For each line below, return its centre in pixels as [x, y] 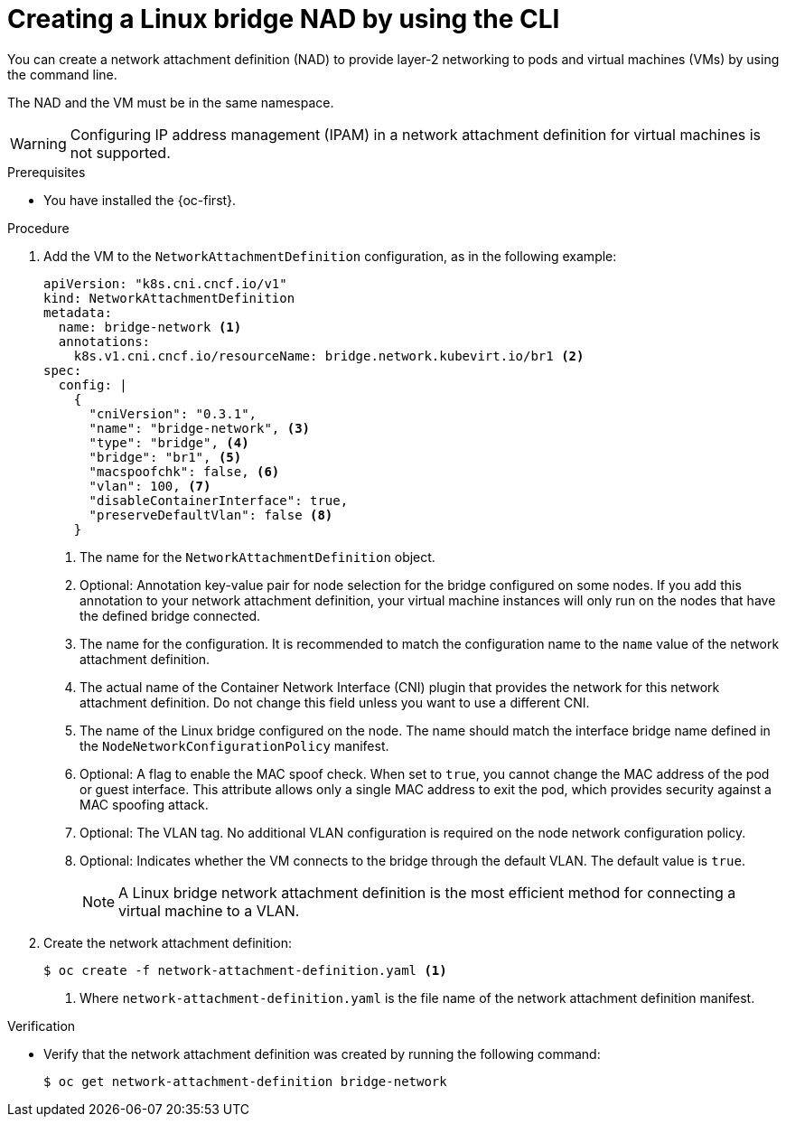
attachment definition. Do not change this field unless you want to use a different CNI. [335, 702]
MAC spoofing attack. [144, 804]
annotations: [104, 341]
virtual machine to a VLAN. [209, 910]
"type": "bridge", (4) [169, 442]
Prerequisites [47, 172]
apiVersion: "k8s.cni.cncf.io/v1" [165, 283]
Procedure [38, 228]
